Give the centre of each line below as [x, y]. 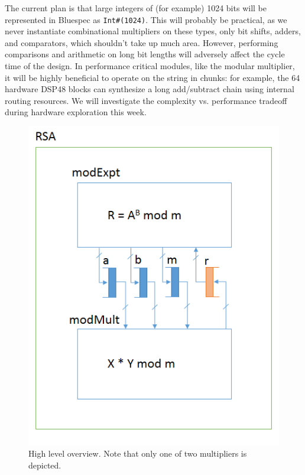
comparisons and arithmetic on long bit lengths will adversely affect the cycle [145, 54]
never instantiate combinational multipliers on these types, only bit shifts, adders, [153, 31]
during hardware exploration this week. [76, 112]
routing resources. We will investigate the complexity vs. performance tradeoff [146, 100]
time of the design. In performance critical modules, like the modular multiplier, [150, 66]
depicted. [45, 465]
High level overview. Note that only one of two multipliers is [138, 453]
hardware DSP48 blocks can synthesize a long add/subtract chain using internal [150, 89]
